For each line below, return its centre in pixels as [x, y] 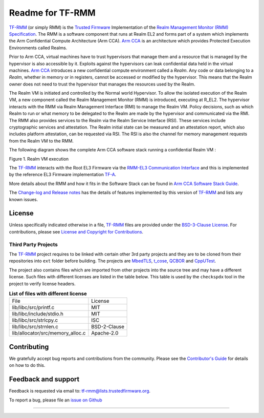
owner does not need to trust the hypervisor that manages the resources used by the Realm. [102, 84]
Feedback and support [44, 379]
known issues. [23, 199]
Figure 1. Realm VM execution [39, 159]
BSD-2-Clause [108, 327]
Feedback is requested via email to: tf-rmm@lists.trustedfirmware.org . [80, 391]
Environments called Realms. [38, 48]
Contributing [29, 347]
